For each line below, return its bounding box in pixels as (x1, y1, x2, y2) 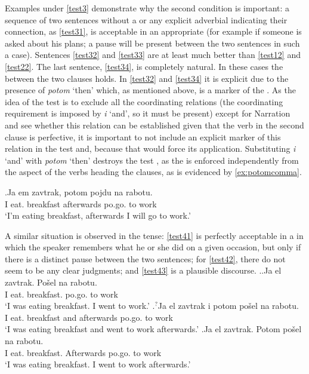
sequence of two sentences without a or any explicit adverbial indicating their (5, 13, 288, 26)
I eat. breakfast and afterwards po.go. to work (5, 311, 173, 323)
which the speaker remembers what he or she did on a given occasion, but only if (5, 241, 301, 253)
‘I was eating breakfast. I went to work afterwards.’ (5, 358, 191, 370)
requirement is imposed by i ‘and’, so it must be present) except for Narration (5, 107, 291, 119)
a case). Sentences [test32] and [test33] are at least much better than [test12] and (5, 48, 301, 61)
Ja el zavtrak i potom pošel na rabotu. (157, 299, 299, 312)
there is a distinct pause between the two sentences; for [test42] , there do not (5, 252, 286, 265)
